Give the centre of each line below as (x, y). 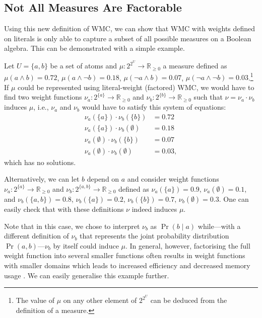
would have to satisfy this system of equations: (154, 107)
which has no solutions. (40, 162)
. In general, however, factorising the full (188, 245)
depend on (103, 179)
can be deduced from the (189, 300)
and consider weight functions (173, 179)
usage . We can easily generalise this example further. (87, 275)
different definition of (37, 236)
